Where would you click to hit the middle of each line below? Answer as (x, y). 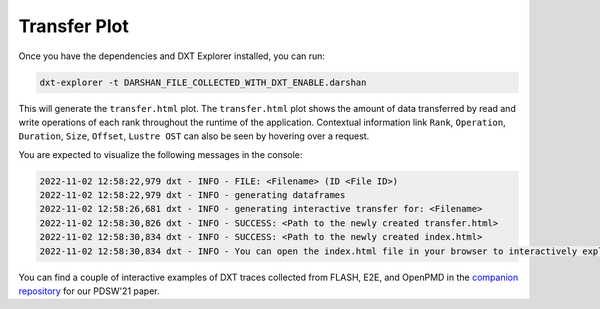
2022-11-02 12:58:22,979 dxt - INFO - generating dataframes (192, 195)
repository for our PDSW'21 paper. (89, 291)
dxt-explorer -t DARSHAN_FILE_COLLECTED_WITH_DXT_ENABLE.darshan (203, 82)
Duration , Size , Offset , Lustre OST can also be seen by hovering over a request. (194, 136)
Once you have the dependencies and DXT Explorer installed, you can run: (171, 56)
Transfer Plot (73, 26)
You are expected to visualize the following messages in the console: (160, 154)
